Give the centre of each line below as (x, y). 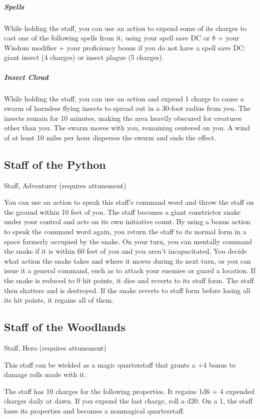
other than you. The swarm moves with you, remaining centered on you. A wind (127, 128)
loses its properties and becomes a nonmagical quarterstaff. (94, 410)
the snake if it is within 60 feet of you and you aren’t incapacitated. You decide (125, 251)
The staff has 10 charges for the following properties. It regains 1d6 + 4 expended (129, 391)
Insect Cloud (26, 77)
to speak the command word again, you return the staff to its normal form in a (125, 231)
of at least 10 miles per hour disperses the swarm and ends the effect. (110, 137)
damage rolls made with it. (45, 374)
